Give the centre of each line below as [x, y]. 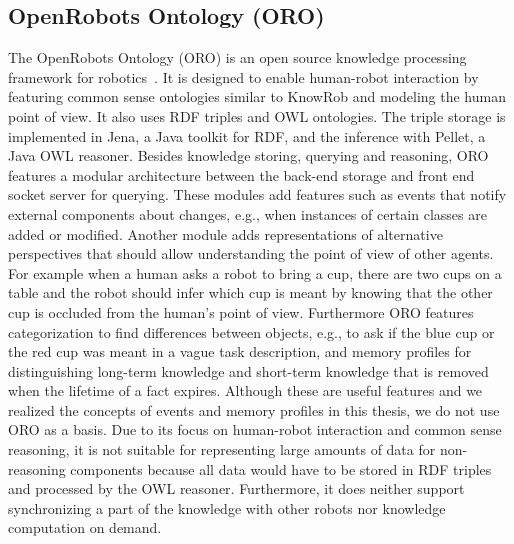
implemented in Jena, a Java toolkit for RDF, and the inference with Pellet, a [247, 135]
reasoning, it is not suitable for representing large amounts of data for [222, 449]
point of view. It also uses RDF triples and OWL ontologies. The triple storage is [257, 115]
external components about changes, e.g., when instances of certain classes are [247, 213]
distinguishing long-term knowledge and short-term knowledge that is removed [248, 370]
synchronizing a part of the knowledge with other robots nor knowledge [227, 507]
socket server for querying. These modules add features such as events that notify [257, 194]
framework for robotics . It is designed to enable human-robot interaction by [243, 76]
